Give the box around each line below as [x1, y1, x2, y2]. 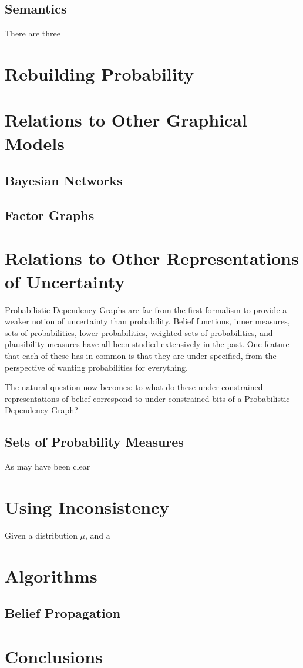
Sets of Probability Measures [5, 433, 184, 451]
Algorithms [5, 563, 97, 587]
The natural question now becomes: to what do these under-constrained [5, 381, 263, 393]
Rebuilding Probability [5, 61, 194, 85]
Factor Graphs [5, 205, 95, 224]
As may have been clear [5, 460, 90, 473]
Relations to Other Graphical [5, 108, 247, 132]
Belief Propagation [5, 604, 121, 622]
